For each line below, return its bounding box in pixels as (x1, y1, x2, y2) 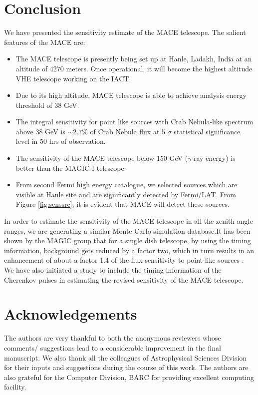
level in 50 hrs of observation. (15, 136, 106, 146)
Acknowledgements (4, 304, 137, 324)
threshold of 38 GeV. (15, 99, 79, 110)
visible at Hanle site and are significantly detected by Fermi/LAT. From (15, 189, 236, 199)
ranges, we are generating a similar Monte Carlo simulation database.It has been (4, 225, 251, 236)
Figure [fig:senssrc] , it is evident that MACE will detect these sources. (15, 199, 230, 209)
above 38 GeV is (15, 126, 65, 136)
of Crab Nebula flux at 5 (90, 126, 166, 136)
